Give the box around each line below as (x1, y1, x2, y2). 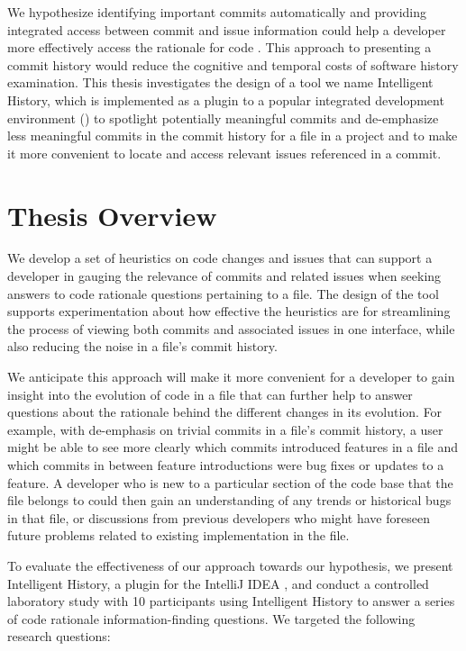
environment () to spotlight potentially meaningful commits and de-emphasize (7, 108, 439, 127)
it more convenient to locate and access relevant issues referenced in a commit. (7, 143, 442, 162)
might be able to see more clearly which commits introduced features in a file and (7, 438, 459, 457)
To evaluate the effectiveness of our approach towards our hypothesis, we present (7, 556, 453, 574)
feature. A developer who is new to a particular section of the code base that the (7, 473, 453, 492)
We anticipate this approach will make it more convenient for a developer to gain (7, 367, 455, 386)
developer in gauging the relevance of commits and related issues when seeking (7, 267, 442, 285)
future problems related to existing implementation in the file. (7, 526, 350, 545)
